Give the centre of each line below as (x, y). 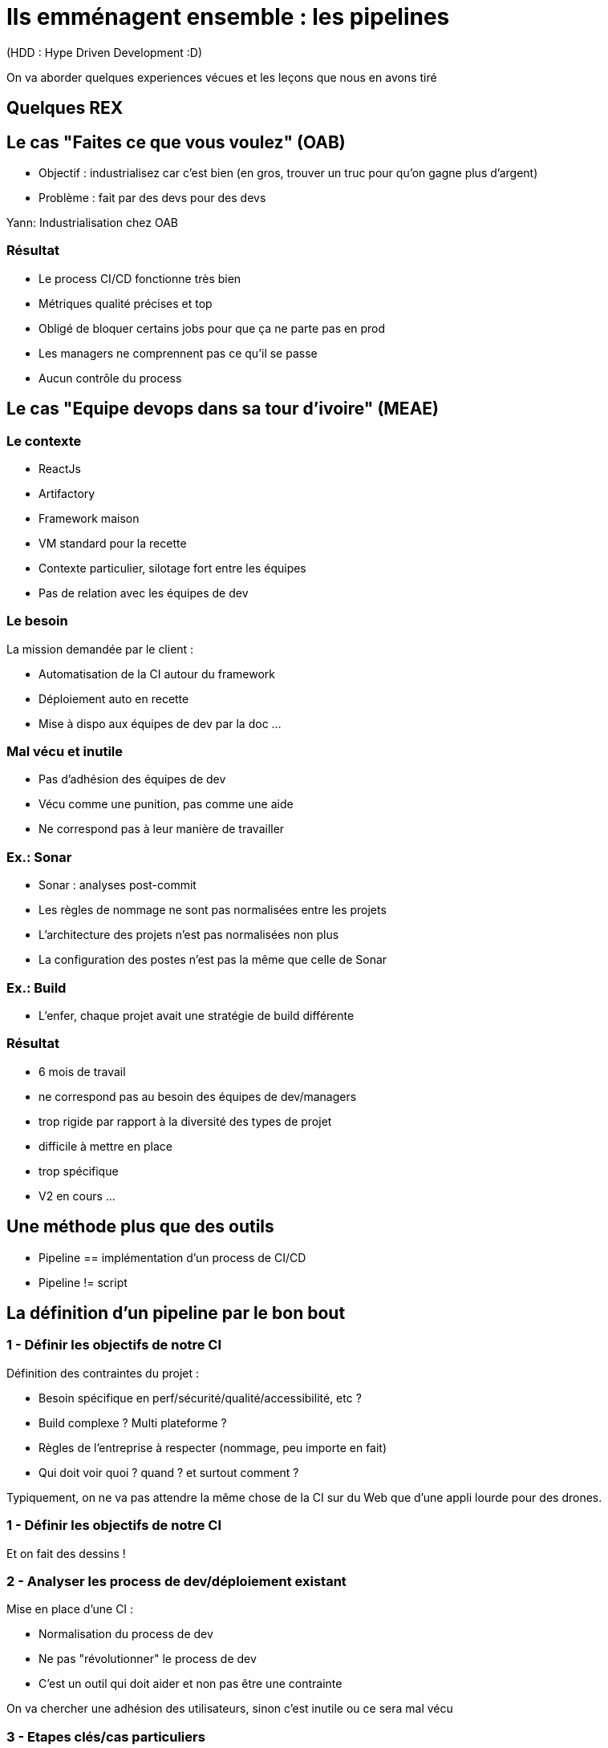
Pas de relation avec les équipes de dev (144, 593)
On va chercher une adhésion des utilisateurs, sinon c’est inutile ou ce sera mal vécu (230, 1709)
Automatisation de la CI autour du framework (157, 674)
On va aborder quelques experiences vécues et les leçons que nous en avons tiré (222, 77)
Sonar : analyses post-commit (118, 885)
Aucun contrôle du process (110, 378)
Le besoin (37, 621)
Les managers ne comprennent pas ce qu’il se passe (178, 353)
